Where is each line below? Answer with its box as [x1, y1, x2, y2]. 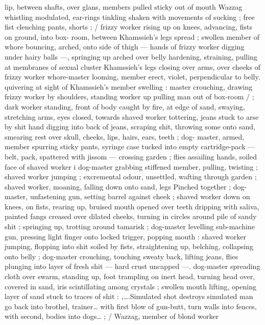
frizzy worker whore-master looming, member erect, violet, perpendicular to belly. [5, 71, 260, 82]
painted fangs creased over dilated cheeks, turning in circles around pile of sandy [5, 211, 257, 222]
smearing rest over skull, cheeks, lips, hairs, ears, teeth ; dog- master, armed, [5, 131, 245, 142]
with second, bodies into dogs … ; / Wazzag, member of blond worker [5, 311, 219, 321]
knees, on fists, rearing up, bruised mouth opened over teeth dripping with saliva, [5, 201, 259, 211]
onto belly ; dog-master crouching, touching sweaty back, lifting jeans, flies [5, 251, 238, 261]
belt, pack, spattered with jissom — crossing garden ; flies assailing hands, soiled [5, 151, 257, 161]
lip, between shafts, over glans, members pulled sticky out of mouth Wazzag [5, 2, 243, 12]
